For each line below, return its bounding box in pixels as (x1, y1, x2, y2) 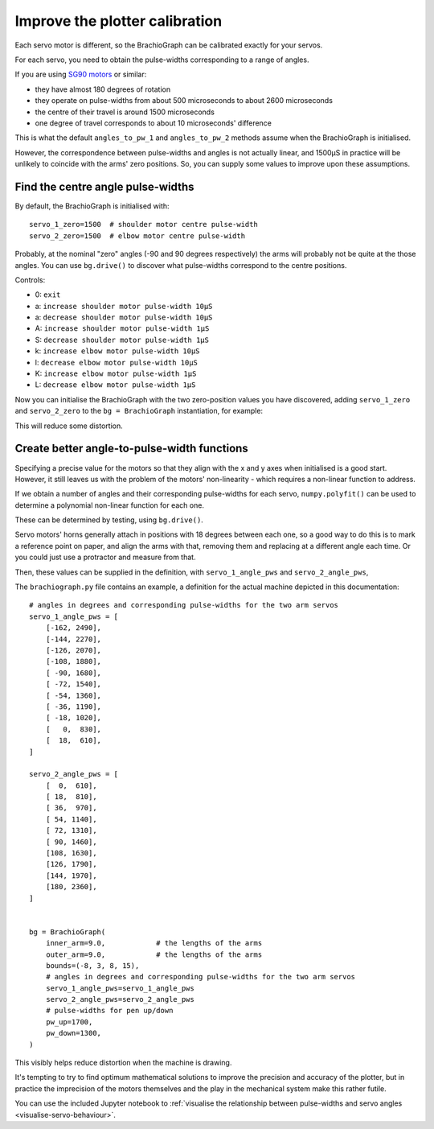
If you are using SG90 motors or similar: (14, 69, 147, 80)
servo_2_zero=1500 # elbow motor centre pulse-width (29, 231, 245, 241)
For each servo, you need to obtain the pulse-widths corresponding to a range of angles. (14, 55, 309, 64)
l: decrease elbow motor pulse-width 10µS (35, 357, 199, 367)
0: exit (35, 290, 61, 299)
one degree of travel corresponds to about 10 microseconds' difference (35, 117, 272, 128)
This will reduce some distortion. (14, 421, 124, 431)
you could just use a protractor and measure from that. (14, 552, 196, 562)
